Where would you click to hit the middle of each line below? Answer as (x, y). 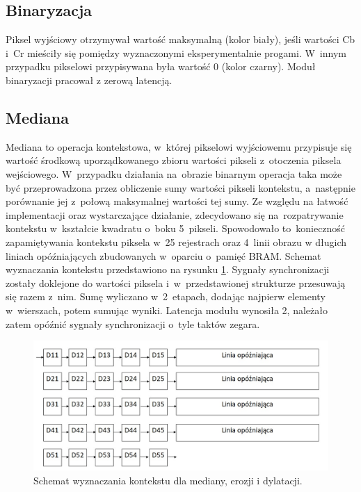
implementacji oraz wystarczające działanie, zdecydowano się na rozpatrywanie (175, 214)
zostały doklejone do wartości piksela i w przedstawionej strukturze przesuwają (176, 282)
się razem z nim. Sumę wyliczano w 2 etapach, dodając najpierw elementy (166, 296)
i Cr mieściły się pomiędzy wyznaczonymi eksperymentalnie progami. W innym (176, 52)
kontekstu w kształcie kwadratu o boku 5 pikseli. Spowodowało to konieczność (176, 228)
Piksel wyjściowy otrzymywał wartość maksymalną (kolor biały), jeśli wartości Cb (180, 39)
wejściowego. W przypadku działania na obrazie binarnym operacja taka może (174, 173)
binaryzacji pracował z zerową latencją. (89, 80)
